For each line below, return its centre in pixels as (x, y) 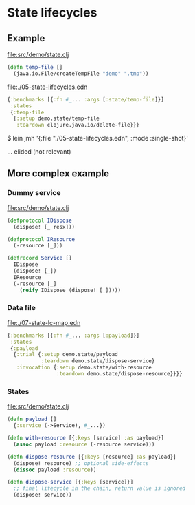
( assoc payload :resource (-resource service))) (84, 444)
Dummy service (34, 193)
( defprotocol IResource (41, 239)
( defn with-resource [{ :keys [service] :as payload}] (86, 438)
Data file (22, 308)
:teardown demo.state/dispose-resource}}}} (119, 374)
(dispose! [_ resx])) (44, 227)
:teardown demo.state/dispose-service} (98, 361)
